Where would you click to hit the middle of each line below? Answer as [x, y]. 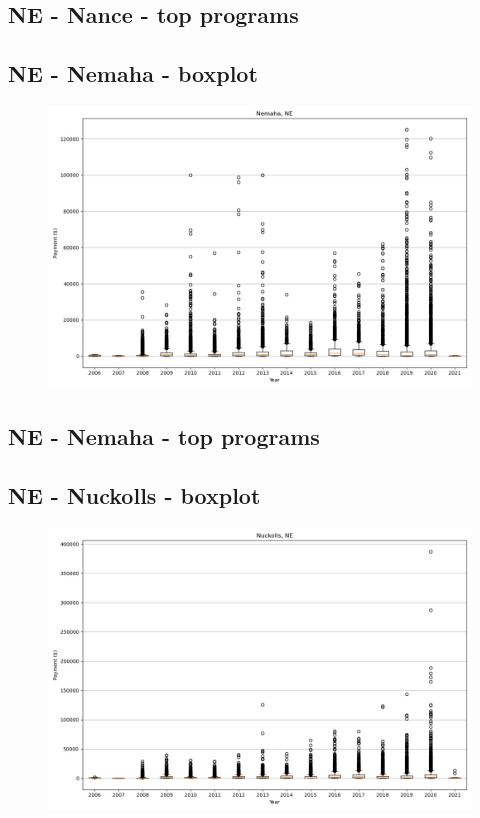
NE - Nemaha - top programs [164, 436]
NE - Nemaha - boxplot [133, 73]
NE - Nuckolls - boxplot [134, 495]
